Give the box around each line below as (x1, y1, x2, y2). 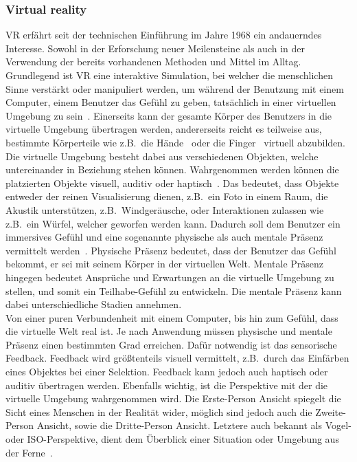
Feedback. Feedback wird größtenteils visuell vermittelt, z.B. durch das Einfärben (5, 351, 349, 365)
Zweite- (315, 404, 346, 419)
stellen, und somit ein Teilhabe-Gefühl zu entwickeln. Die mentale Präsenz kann (5, 283, 342, 298)
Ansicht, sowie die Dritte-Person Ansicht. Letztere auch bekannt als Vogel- (36, 418, 352, 432)
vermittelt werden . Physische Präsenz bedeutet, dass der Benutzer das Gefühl (5, 243, 336, 257)
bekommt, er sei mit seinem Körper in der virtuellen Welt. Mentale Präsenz (5, 256, 324, 271)
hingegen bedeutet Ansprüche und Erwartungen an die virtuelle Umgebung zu (5, 269, 334, 284)
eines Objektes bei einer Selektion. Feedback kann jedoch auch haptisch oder (5, 364, 328, 379)
